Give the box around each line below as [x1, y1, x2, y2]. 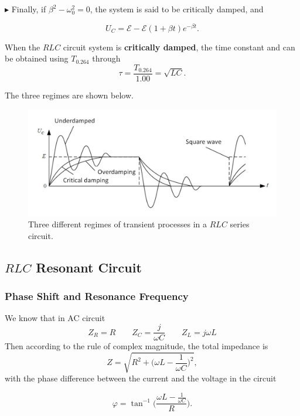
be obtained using [5, 52, 69, 64]
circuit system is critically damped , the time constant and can [63, 40, 295, 53]
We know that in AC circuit [5, 312, 105, 324]
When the [5, 40, 40, 53]
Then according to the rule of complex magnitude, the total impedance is [5, 340, 268, 352]
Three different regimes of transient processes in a [28, 218, 207, 230]
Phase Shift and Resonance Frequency [5, 289, 189, 304]
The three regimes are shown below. [5, 88, 134, 101]
